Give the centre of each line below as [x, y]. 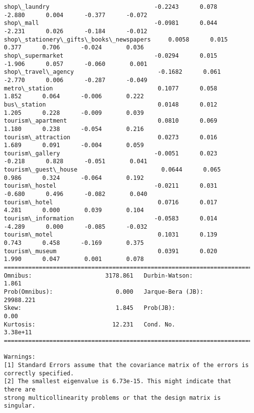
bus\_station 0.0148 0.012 [111, 104]
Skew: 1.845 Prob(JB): [90, 308]
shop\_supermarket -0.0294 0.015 [111, 55]
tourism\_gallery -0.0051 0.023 [111, 153]
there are [20, 389]
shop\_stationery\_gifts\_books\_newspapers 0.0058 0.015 [116, 39]
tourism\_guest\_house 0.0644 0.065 [112, 170]
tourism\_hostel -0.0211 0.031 [111, 186]
